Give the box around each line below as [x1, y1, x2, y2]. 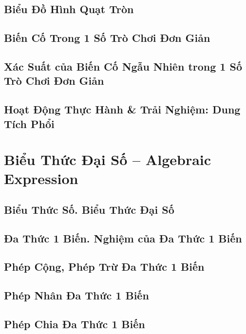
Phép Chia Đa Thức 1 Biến [4, 316, 145, 331]
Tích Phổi [4, 116, 55, 131]
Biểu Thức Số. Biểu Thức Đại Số [4, 202, 174, 217]
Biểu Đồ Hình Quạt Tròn [4, 1, 134, 17]
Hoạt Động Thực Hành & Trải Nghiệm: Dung [4, 102, 241, 117]
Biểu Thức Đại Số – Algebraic [4, 149, 211, 169]
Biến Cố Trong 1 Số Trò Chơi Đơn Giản [4, 30, 210, 45]
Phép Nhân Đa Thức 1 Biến [4, 288, 149, 303]
